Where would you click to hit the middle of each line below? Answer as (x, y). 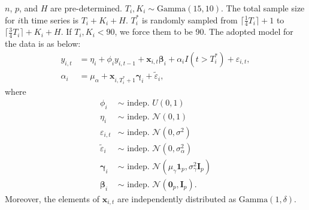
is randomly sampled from (190, 19)
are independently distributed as (177, 198)
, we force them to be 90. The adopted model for (204, 31)
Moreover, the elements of (52, 198)
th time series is (49, 19)
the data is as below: (43, 43)
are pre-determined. (87, 8)
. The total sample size (263, 8)
